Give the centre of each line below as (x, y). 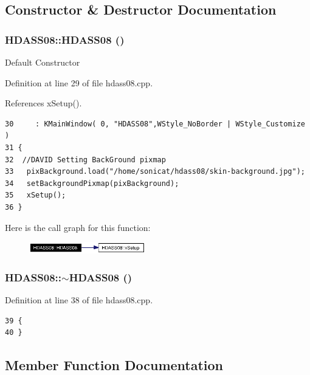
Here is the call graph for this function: (78, 227)
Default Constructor (43, 62)
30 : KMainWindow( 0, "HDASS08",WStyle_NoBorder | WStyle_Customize (155, 124)
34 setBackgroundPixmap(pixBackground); (92, 183)
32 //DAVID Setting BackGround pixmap (85, 160)
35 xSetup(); (36, 195)
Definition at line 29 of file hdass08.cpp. (79, 82)
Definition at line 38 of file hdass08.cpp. (79, 300)
